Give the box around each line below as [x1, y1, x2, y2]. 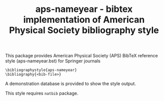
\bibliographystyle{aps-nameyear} [5, 68, 77, 73]
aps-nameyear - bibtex [35, 3, 133, 15]
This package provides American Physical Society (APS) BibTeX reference [5, 53, 158, 59]
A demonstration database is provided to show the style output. [5, 81, 136, 87]
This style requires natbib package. [5, 91, 78, 97]
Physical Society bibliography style [9, 25, 159, 36]
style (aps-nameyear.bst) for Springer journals [5, 58, 101, 64]
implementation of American [23, 14, 145, 25]
